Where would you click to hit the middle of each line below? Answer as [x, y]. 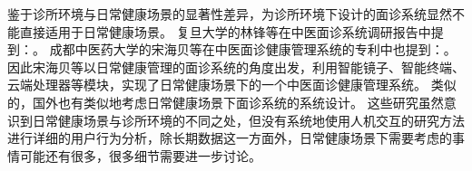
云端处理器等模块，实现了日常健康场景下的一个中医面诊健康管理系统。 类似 [232, 85]
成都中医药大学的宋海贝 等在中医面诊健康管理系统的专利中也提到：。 [253, 49]
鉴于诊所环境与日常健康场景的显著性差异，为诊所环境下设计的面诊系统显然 [230, 14]
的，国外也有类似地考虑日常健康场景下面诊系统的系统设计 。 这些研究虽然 [226, 102]
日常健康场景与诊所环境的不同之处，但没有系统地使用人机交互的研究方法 [248, 120]
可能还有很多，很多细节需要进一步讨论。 [140, 155]
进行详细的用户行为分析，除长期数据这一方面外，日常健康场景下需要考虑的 [230, 138]
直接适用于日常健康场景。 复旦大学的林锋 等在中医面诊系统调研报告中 [225, 31]
